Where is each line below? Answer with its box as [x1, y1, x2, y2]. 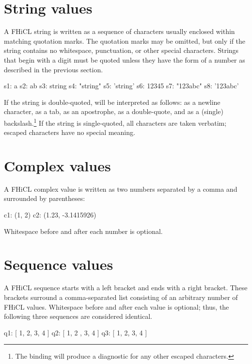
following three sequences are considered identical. [4, 311, 152, 321]
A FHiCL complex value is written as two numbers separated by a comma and [4, 183, 237, 194]
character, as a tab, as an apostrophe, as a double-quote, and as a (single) [4, 106, 223, 116]
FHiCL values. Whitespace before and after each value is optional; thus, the [4, 301, 229, 312]
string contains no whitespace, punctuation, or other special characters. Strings [4, 45, 239, 55]
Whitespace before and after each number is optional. [4, 226, 163, 236]
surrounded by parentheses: [4, 193, 85, 203]
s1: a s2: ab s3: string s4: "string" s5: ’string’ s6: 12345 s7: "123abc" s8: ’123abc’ [4, 81, 239, 91]
